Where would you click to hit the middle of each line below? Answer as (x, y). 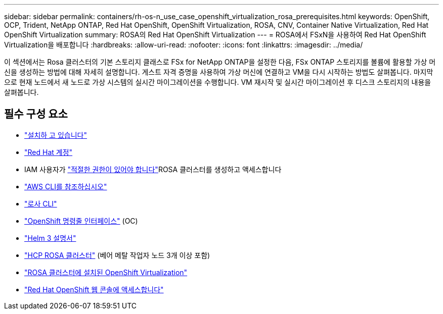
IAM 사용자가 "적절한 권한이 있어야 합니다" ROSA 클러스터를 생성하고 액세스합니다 (153, 169)
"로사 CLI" (41, 203)
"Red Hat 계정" (49, 152)
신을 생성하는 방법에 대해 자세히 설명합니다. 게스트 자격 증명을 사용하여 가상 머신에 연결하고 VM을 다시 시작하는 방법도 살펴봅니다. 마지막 (219, 72)
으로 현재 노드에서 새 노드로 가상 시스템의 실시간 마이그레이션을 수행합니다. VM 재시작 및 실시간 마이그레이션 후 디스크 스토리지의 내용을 (218, 82)
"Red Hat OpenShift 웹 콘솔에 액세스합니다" (94, 289)
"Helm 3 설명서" (50, 238)
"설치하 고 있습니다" (56, 135)
